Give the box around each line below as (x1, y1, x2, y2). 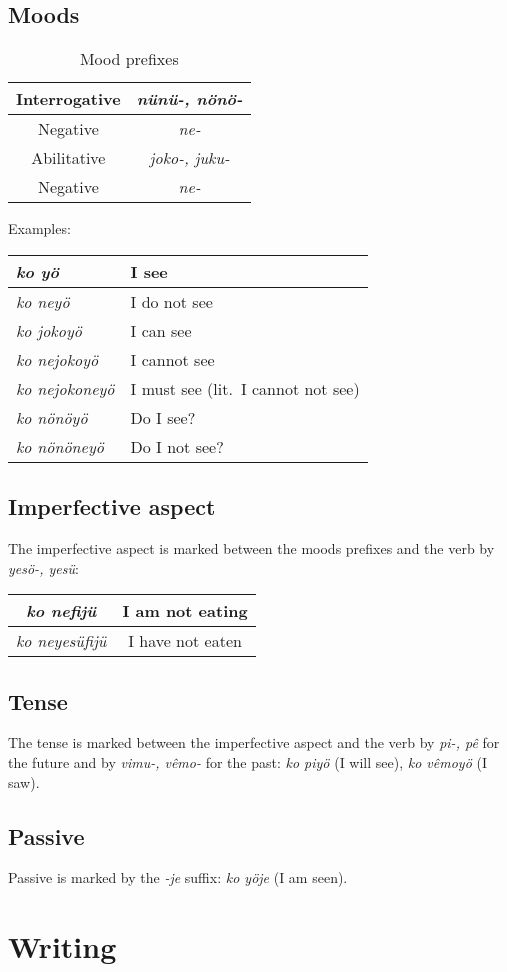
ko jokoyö (16, 318, 82, 342)
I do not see (130, 289, 213, 313)
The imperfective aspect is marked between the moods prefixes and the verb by (8, 538, 495, 558)
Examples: (8, 218, 71, 239)
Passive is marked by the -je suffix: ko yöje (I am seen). (8, 867, 348, 888)
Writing (8, 926, 117, 967)
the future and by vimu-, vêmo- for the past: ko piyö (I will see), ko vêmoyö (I (8, 751, 487, 772)
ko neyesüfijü (16, 629, 107, 653)
